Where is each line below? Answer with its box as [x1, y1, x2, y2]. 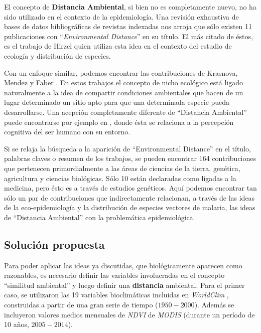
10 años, [4, 319, 29, 329]
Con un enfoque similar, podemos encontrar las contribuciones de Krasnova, [4, 67, 238, 78]
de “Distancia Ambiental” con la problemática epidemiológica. [4, 212, 195, 222]
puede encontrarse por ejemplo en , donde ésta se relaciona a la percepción [4, 116, 234, 127]
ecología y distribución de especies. [4, 50, 111, 61]
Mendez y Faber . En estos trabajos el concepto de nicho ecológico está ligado [4, 77, 243, 88]
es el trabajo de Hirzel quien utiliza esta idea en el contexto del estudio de [4, 41, 232, 51]
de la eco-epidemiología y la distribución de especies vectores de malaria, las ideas [4, 202, 255, 213]
